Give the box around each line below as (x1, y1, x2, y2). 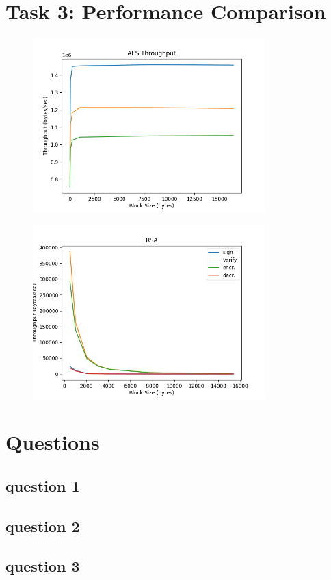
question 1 (5, 475, 80, 496)
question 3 (5, 555, 80, 577)
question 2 (5, 515, 80, 536)
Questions (5, 428, 100, 456)
